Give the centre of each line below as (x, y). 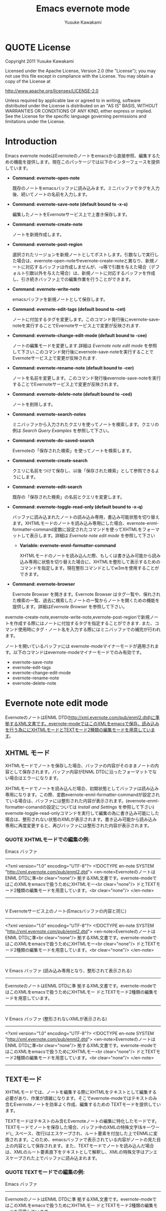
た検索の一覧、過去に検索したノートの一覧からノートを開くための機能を (86, 600)
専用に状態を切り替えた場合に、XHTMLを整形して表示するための (94, 562)
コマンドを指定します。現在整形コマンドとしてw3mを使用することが (89, 568)
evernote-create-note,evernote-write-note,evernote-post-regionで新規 (77, 617)
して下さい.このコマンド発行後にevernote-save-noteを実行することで (83, 352)
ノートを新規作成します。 (38, 234)
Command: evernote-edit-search (47, 487)
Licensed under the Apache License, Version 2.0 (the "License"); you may (81, 71)
